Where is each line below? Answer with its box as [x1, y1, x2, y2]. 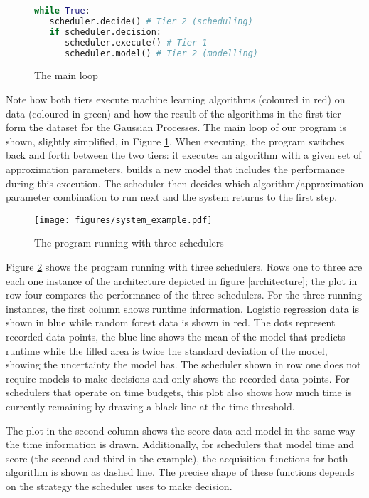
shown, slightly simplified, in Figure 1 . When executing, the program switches [6, 133, 345, 148]
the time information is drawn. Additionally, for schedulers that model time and [6, 437, 355, 452]
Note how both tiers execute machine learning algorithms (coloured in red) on [6, 91, 346, 106]
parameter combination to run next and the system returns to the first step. [6, 190, 338, 204]
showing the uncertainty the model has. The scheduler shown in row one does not [6, 357, 361, 372]
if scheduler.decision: [49, 26, 161, 37]
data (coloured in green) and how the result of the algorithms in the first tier [6, 105, 341, 120]
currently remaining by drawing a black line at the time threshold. [6, 398, 295, 413]
